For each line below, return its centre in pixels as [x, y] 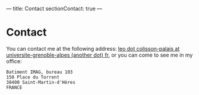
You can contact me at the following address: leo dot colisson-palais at [93, 48]
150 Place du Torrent [33, 77]
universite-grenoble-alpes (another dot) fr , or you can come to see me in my [99, 55]
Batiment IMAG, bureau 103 [40, 72]
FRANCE [14, 87]
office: [14, 61]
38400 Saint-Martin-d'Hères [41, 82]
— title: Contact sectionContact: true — [54, 9]
